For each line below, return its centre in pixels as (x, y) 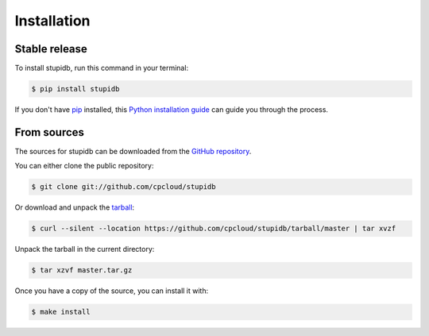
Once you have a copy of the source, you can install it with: (112, 291)
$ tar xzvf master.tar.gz (82, 270)
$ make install (61, 312)
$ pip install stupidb (75, 89)
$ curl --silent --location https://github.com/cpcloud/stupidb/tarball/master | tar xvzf (214, 229)
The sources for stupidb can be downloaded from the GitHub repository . (133, 151)
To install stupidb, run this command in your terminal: (102, 68)
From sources (50, 132)
